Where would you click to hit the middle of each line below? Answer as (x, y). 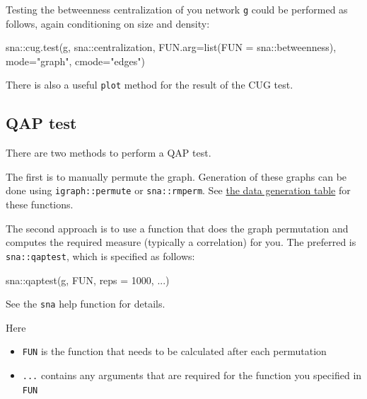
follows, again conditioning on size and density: (108, 23)
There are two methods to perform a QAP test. (109, 153)
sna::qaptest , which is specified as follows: (100, 255)
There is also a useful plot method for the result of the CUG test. (150, 85)
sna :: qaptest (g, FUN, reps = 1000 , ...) (88, 280)
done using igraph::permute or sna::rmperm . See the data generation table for (178, 190)
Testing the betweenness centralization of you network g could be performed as (177, 9)
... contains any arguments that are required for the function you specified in (192, 375)
